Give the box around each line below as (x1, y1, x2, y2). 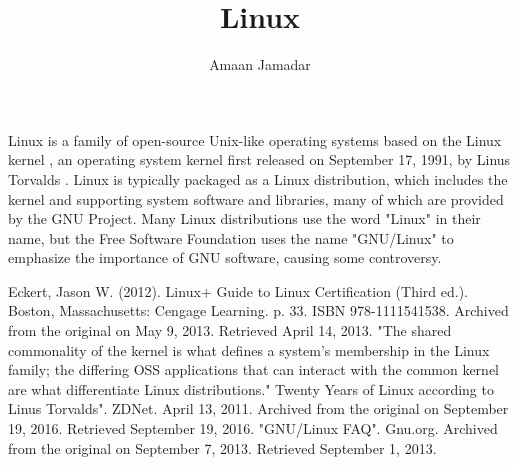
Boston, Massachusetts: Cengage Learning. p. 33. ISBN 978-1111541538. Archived (8, 300, 509, 321)
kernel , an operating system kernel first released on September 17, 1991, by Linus (8, 149, 511, 170)
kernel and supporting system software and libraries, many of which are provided (8, 188, 504, 209)
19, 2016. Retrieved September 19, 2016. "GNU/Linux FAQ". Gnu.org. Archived (8, 418, 498, 439)
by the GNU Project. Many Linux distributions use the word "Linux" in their (8, 208, 481, 229)
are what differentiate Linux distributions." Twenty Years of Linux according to (8, 378, 494, 399)
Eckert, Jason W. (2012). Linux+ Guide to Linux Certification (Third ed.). (8, 280, 469, 301)
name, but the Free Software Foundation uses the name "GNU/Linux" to (8, 227, 454, 248)
